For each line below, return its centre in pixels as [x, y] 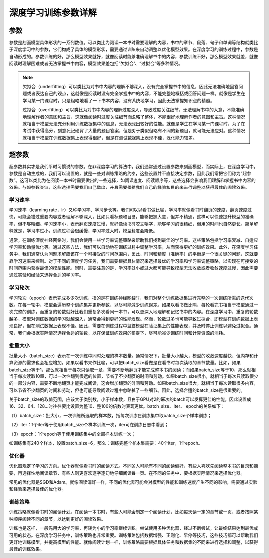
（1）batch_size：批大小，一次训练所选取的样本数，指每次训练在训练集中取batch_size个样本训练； [110, 415]
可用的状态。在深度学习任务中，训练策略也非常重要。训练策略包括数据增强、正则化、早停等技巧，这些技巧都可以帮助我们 [134, 535]
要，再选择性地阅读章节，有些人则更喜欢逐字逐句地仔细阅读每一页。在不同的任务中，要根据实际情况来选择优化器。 [127, 473]
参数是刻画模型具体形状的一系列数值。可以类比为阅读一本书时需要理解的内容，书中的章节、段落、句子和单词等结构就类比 [134, 43]
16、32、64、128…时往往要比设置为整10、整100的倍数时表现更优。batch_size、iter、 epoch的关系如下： [117, 406]
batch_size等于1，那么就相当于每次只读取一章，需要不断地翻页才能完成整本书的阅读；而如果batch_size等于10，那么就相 [133, 370]
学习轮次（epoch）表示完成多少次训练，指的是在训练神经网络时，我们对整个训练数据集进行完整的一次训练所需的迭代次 [131, 298]
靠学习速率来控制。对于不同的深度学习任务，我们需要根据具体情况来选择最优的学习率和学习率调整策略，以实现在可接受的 [134, 261]
